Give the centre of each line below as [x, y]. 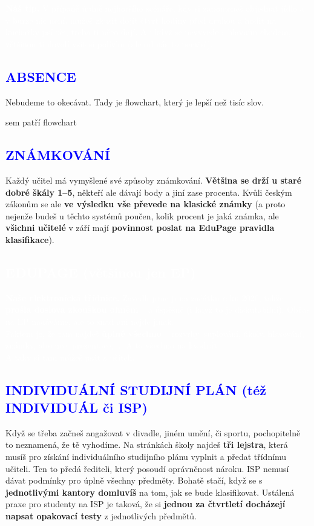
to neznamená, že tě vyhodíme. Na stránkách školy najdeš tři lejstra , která [147, 444]
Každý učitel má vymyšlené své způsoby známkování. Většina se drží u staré [154, 180]
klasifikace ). [30, 239]
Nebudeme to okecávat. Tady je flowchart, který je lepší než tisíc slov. [135, 102]
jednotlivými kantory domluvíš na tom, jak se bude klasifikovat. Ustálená [150, 492]
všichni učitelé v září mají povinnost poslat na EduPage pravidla [140, 228]
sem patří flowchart [41, 122]
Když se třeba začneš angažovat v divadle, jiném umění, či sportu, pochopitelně [153, 432]
